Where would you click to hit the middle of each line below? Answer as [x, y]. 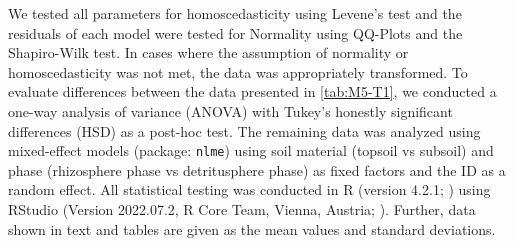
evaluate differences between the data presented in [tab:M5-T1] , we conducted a [252, 91]
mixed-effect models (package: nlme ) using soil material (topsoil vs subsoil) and [251, 150]
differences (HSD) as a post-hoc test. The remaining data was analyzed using [244, 130]
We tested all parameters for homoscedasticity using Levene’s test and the [235, 13]
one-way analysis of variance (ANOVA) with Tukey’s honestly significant [230, 110]
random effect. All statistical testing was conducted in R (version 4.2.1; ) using [249, 189]
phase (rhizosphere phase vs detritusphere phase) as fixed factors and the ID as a [257, 169]
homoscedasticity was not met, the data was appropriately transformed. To [238, 71]
